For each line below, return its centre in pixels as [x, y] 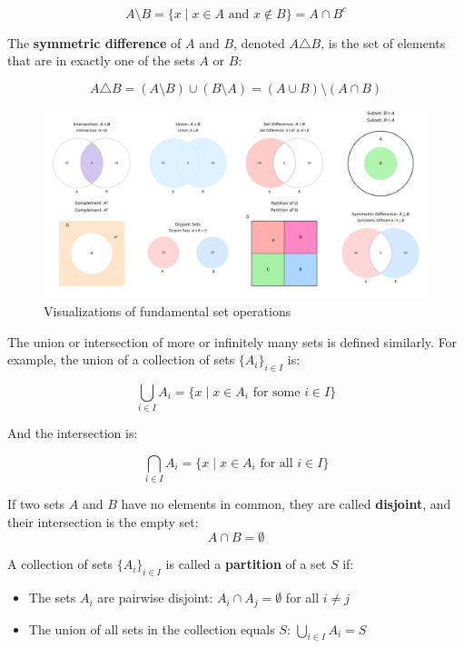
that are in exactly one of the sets [101, 60]
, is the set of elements [383, 42]
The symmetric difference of [94, 42]
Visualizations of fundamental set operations [168, 310]
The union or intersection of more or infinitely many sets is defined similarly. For [232, 341]
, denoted [259, 42]
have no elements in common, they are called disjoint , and [286, 504]
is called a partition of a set [246, 564]
